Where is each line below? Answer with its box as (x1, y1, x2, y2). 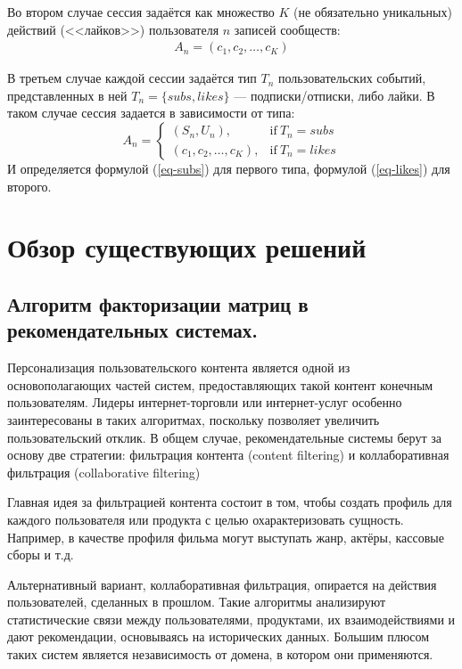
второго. (7, 176, 52, 195)
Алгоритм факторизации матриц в (7, 290, 309, 317)
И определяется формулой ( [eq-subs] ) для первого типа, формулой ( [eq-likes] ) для (7, 159, 450, 177)
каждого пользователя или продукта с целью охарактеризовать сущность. (7, 510, 404, 528)
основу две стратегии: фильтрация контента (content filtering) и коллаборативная (7, 445, 450, 464)
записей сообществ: (234, 20, 341, 38)
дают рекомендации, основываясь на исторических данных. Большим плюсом (7, 627, 430, 646)
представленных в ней (7, 86, 128, 104)
